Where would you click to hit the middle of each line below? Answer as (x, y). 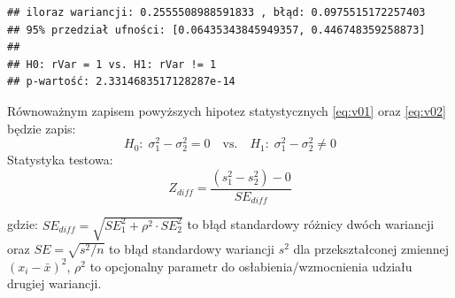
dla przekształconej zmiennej (371, 249)
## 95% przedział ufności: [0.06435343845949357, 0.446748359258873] (216, 30)
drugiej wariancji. (54, 283)
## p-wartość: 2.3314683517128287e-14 (121, 82)
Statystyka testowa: (60, 160)
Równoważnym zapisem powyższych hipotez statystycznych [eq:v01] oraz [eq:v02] (227, 110)
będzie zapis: (42, 128)
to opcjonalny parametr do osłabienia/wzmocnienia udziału (251, 266)
